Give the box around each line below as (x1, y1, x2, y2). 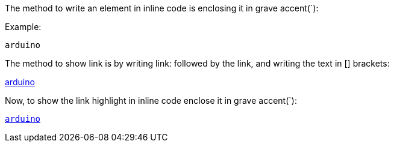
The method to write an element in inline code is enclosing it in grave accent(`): (5, 3, 319, 13)
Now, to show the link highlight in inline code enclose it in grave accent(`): (5, 95, 297, 106)
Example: (5, 22, 42, 32)
